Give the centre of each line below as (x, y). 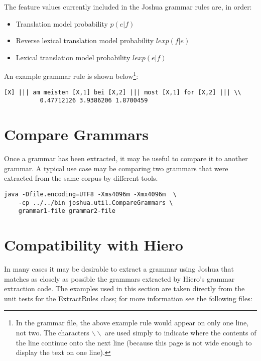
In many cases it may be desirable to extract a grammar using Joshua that (119, 268)
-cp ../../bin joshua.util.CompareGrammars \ (96, 203)
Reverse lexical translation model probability (85, 40)
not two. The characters (52, 332)
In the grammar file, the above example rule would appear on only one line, (132, 323)
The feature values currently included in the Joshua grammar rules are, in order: (128, 7)
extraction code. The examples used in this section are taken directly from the (124, 288)
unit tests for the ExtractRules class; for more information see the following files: (128, 298)
